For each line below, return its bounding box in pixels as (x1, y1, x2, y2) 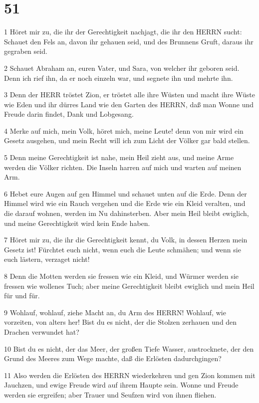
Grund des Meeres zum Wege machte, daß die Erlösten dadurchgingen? (4, 353, 222, 364)
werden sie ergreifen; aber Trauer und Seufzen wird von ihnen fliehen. (4, 389, 217, 400)
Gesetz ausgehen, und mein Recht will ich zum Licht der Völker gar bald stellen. (4, 135, 250, 146)
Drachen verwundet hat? (4, 326, 79, 337)
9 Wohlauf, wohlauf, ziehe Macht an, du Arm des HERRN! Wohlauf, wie (4, 307, 226, 317)
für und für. (4, 290, 40, 301)
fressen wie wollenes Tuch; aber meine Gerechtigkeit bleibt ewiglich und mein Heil (4, 280, 255, 291)
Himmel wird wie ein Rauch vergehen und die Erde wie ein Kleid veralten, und (4, 198, 246, 208)
